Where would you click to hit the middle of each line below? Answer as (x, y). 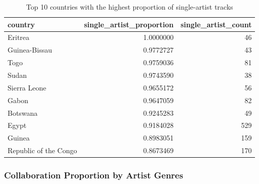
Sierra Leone (27, 87)
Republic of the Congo (42, 150)
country (21, 24)
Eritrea (19, 37)
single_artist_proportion (129, 24)
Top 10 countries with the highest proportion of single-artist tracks (129, 7)
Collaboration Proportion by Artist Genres (94, 175)
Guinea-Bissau (30, 50)
